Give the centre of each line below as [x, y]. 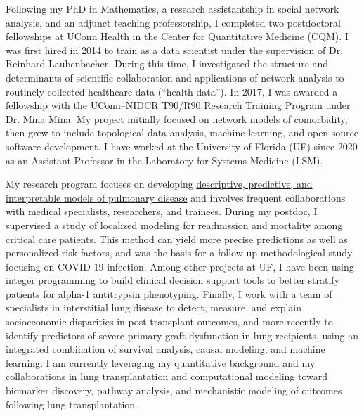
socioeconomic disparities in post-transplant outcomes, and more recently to [169, 321]
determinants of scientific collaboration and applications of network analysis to [175, 77]
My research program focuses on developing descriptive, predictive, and [159, 184]
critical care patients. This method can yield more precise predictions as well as [177, 239]
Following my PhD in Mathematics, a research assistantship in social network [173, 8]
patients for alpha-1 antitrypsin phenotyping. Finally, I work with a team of [169, 293]
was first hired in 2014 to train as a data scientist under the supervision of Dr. [175, 50]
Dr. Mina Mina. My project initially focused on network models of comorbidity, [177, 118]
